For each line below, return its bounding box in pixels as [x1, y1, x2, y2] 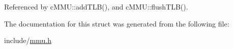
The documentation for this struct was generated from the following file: [4, 18, 229, 28]
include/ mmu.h [4, 35, 51, 45]
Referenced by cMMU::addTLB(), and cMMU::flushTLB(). [4, 1, 188, 11]
